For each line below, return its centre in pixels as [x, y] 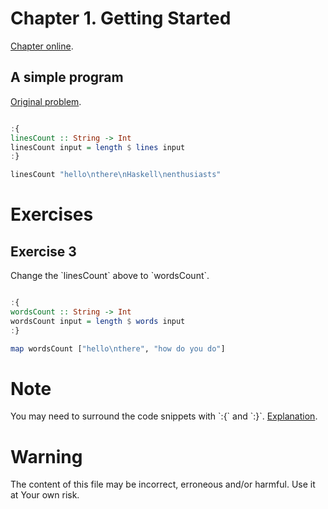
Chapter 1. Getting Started [121, 18]
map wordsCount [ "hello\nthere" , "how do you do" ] [118, 348]
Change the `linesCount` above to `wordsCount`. [110, 276]
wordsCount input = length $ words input [98, 321]
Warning [46, 456]
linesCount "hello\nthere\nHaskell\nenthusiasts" [116, 175]
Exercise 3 [43, 251]
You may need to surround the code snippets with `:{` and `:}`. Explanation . [164, 416]
